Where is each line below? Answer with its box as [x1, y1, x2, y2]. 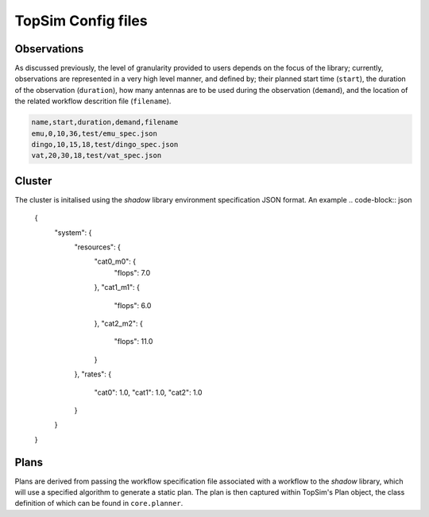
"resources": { [74, 242, 121, 252]
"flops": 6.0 [114, 300, 152, 310]
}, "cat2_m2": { [94, 318, 143, 329]
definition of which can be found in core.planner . [14, 499, 184, 508]
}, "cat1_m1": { [94, 283, 141, 292]
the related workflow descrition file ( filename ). [14, 96, 172, 106]
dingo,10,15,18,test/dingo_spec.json [31, 140, 179, 149]
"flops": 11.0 [114, 337, 153, 346]
